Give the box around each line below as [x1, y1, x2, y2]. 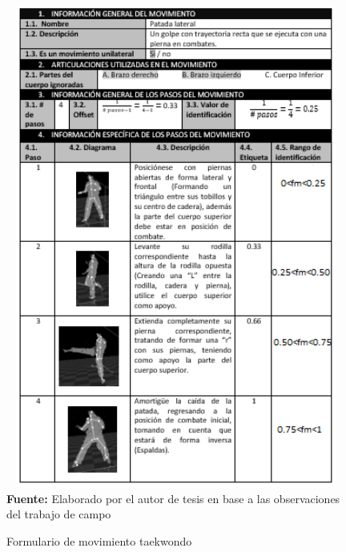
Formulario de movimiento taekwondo [6, 532, 192, 549]
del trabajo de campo [6, 506, 111, 522]
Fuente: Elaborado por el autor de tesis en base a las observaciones [6, 490, 340, 506]
